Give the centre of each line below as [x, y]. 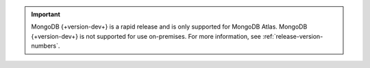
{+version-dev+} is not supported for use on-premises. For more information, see [146, 36]
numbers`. [46, 46]
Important [46, 14]
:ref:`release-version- [293, 36]
